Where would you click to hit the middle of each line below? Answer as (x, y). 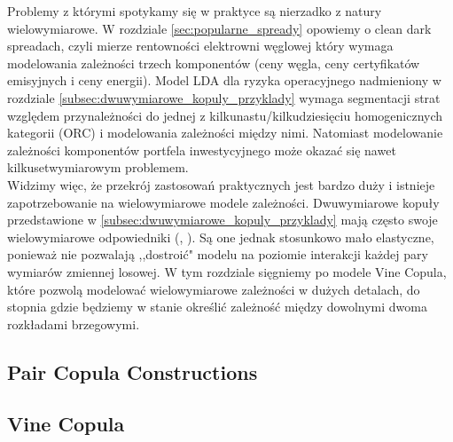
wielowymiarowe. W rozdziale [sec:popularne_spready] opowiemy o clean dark (219, 28)
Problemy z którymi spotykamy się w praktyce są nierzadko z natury (195, 11)
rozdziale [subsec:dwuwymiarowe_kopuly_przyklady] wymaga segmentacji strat (224, 97)
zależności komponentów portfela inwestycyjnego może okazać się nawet (202, 150)
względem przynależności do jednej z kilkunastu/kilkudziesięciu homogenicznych (225, 115)
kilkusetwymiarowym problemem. (98, 167)
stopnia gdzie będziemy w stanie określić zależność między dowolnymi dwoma (217, 307)
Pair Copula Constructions (133, 371)
